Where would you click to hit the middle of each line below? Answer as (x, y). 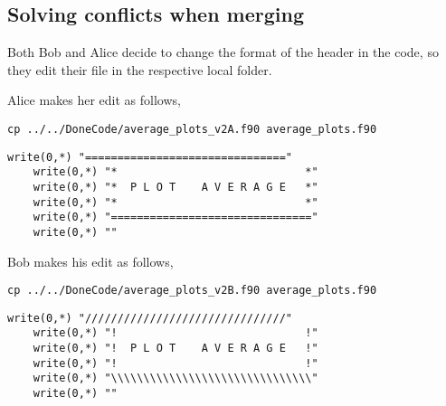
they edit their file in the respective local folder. (140, 69)
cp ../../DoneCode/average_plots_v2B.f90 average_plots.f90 (192, 291)
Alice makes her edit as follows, (94, 100)
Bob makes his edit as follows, (90, 261)
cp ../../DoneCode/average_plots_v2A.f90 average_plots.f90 (192, 129)
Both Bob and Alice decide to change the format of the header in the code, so (223, 52)
